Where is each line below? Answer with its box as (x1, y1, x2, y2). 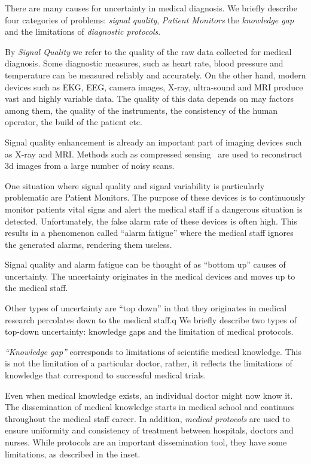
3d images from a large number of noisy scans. (5, 159, 175, 172)
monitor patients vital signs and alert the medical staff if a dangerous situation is (5, 202, 303, 215)
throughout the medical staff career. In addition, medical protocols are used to (5, 412, 290, 424)
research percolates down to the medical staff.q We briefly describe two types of (5, 313, 297, 326)
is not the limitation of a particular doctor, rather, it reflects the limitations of (5, 357, 292, 369)
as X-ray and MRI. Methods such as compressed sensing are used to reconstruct (5, 147, 303, 160)
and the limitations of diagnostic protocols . (5, 25, 161, 38)
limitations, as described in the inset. (5, 447, 141, 460)
